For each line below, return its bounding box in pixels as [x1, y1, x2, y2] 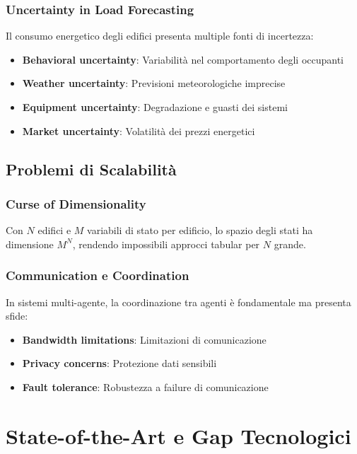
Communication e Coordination [6, 267, 189, 284]
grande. [274, 236, 306, 251]
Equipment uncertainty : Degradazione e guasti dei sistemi [22, 100, 288, 114]
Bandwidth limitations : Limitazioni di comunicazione [22, 332, 267, 347]
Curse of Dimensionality [6, 194, 146, 212]
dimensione [6, 236, 54, 251]
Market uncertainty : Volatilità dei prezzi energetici [22, 123, 255, 138]
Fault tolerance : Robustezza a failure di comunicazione [22, 379, 269, 394]
